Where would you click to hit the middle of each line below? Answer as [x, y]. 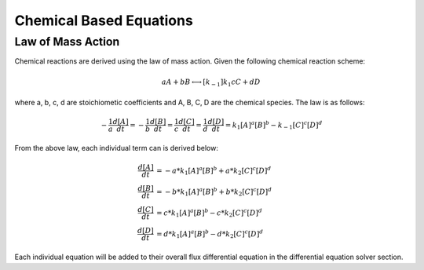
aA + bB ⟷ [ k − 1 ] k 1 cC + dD [211, 82]
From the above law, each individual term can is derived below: [117, 148]
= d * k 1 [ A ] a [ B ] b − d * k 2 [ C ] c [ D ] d [210, 234]
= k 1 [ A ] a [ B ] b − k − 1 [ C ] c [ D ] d [274, 125]
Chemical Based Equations [104, 20]
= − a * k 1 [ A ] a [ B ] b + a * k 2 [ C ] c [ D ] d [214, 171]
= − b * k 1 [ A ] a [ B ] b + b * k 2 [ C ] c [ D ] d [214, 192]
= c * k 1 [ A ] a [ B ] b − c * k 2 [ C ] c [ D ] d [209, 213]
